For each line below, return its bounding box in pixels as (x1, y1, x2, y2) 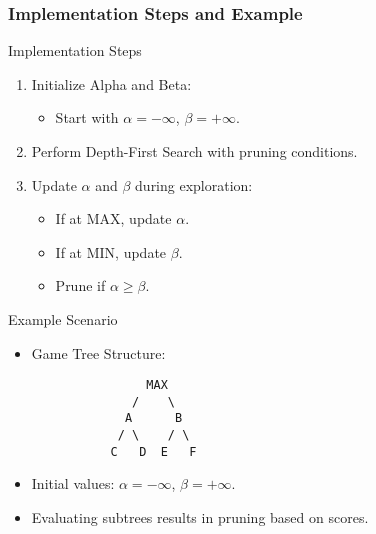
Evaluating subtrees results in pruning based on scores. (31, 507, 369, 528)
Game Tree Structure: (31, 342, 166, 363)
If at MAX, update (55, 208, 172, 229)
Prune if (55, 275, 106, 296)
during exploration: (135, 174, 253, 195)
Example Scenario (8, 308, 118, 329)
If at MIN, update (55, 241, 167, 262)
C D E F (110, 444, 197, 459)
